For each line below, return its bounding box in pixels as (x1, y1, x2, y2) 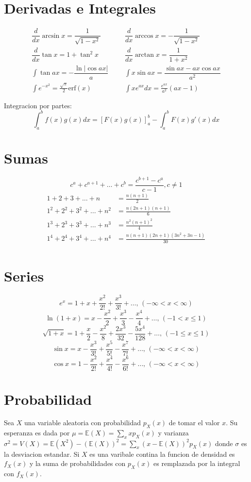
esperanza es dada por (4, 427, 70, 437)
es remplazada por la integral (153, 458, 240, 468)
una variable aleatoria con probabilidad (24, 417, 141, 428)
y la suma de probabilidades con (29, 458, 126, 468)
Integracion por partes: (4, 100, 72, 110)
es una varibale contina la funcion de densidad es (89, 449, 235, 459)
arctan (135, 51, 154, 59)
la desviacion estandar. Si (4, 449, 80, 459)
